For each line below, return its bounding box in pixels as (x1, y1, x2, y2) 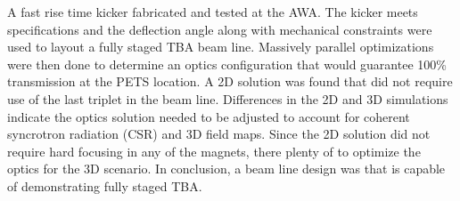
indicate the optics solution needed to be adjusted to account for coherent (7, 107, 410, 125)
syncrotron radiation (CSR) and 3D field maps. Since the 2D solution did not (7, 125, 431, 143)
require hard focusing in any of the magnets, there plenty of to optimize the (7, 141, 421, 160)
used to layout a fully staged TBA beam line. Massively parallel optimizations (7, 37, 434, 56)
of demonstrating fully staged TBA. (7, 176, 202, 195)
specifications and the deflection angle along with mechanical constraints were (7, 20, 432, 38)
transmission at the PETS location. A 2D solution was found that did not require (7, 72, 453, 91)
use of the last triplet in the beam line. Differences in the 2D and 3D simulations (7, 89, 448, 108)
